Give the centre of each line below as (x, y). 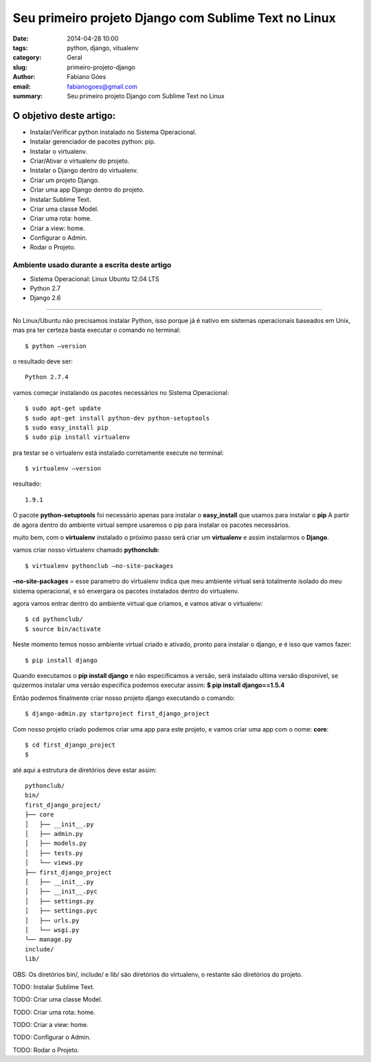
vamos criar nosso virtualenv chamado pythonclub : (86, 550)
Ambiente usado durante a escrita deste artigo (92, 265)
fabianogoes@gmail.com (102, 87)
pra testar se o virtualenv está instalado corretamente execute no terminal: (118, 453)
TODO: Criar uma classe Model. (57, 999)
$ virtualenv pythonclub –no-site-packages (99, 566)
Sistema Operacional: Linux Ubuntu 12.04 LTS (94, 279)
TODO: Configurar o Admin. (52, 1037)
